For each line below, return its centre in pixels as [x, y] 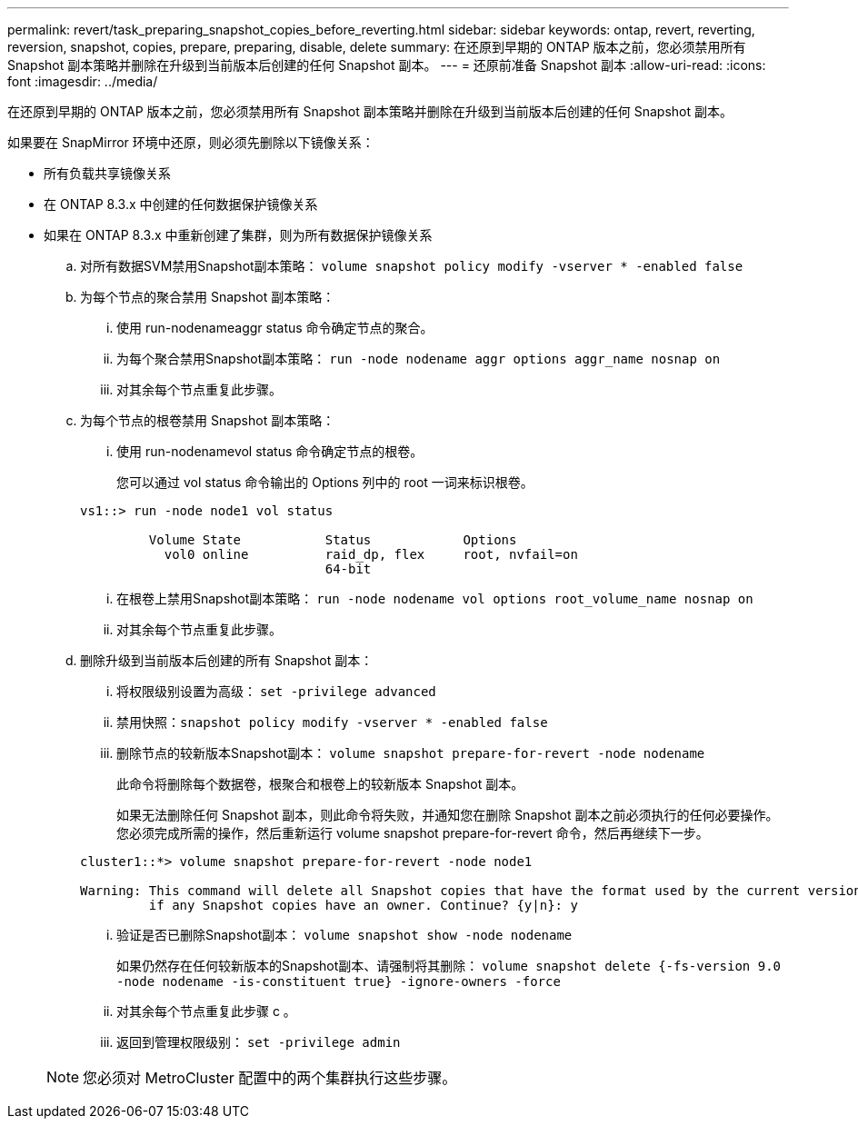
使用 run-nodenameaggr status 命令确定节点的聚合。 [275, 328]
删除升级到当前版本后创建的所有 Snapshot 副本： [227, 660]
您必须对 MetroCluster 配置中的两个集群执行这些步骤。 [270, 1078]
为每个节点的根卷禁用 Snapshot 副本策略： [208, 420]
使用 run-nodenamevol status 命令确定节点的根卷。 [270, 451]
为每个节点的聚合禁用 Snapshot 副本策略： [208, 297]
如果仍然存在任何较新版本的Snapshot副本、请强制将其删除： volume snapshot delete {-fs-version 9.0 [449, 966]
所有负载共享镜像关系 [107, 173]
